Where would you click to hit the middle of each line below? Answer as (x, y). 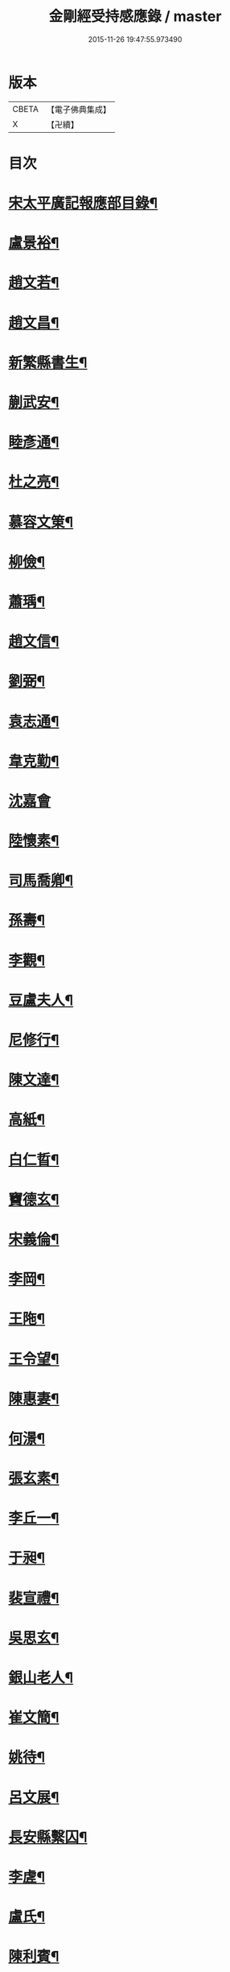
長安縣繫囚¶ (48, 1837)
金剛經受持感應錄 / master (135, 17)
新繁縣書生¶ (48, 362)
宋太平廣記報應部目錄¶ (83, 203)
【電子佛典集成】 (78, 110)
